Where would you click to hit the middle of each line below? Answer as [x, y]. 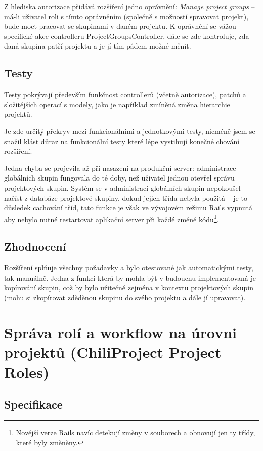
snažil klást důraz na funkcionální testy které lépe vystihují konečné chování [122, 141]
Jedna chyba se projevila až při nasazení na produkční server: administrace [120, 168]
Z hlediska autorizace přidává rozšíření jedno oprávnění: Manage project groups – [129, 6]
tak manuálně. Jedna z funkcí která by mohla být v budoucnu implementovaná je [130, 277]
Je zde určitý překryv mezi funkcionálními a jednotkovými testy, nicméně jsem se [130, 131]
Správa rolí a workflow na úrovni [121, 332]
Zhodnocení [35, 246]
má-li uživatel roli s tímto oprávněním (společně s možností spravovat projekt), [126, 16]
